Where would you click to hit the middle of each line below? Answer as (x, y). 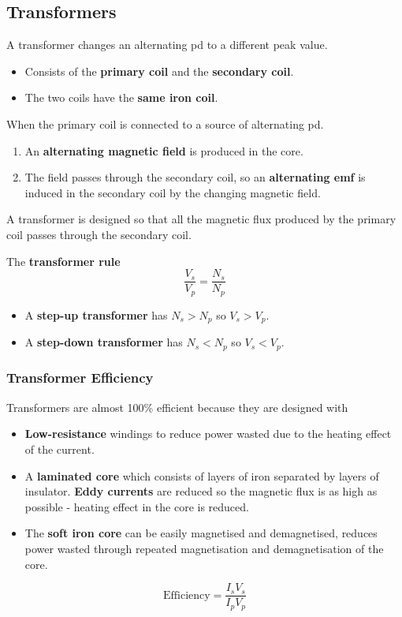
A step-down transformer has (104, 342)
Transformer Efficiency (80, 378)
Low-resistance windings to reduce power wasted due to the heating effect (208, 434)
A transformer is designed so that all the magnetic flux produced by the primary (201, 219)
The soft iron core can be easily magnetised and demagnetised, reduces (201, 533)
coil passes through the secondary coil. (99, 234)
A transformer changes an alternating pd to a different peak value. (167, 45)
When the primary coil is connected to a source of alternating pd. (165, 123)
